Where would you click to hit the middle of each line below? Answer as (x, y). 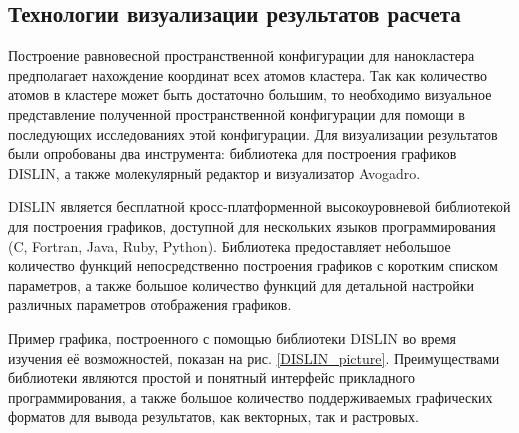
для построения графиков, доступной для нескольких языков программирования (252, 225)
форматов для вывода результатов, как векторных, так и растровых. (213, 416)
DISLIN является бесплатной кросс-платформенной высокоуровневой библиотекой (259, 206)
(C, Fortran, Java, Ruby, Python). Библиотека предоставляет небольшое (229, 245)
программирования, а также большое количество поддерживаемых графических (250, 396)
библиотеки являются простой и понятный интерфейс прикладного (211, 377)
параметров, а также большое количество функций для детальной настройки (241, 284)
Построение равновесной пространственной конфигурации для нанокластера (241, 55)
